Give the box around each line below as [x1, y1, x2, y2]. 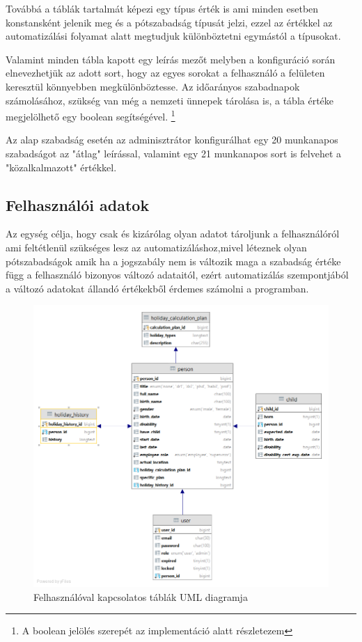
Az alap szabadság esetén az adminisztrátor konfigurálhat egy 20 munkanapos [6, 132, 338, 147]
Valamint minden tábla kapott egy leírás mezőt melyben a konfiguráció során [6, 52, 336, 66]
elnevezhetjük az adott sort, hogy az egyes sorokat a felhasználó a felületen [6, 65, 325, 80]
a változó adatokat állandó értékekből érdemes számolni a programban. [6, 281, 309, 295]
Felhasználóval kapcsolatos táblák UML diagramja [33, 589, 248, 604]
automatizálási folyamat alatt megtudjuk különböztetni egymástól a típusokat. [6, 29, 341, 43]
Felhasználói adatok [6, 194, 150, 215]
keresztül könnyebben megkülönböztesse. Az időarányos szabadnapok [6, 79, 300, 93]
